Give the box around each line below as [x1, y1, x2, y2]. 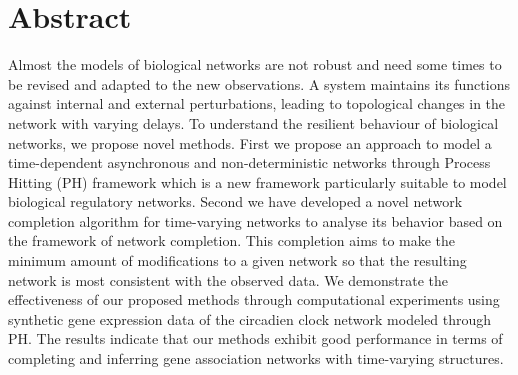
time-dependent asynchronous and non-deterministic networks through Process [8, 152, 491, 173]
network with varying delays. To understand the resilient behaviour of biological [8, 112, 499, 133]
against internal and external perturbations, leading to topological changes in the [8, 93, 506, 114]
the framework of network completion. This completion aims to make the [8, 230, 456, 251]
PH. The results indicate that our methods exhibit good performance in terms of [8, 328, 503, 349]
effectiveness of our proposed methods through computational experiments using [8, 289, 500, 310]
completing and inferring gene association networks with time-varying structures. [8, 348, 504, 369]
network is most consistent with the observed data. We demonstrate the [8, 269, 448, 290]
